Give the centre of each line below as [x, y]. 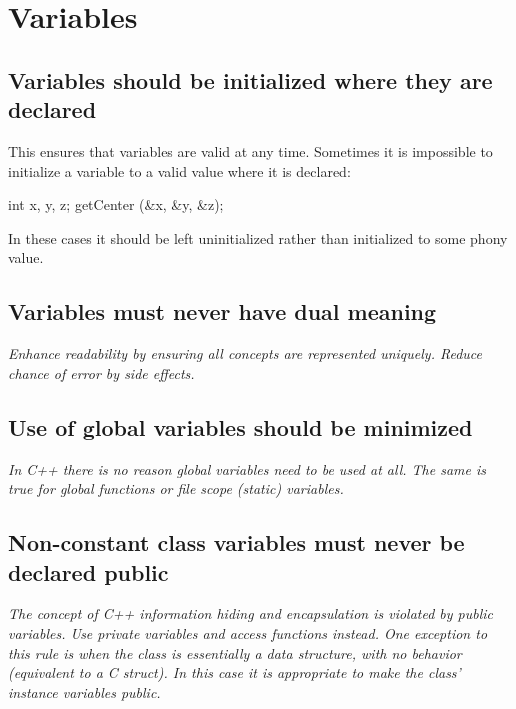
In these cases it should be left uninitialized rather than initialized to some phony [258, 237]
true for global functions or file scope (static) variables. [176, 488]
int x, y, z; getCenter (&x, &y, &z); [116, 204]
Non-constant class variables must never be [236, 542]
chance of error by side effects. [101, 372]
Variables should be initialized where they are [250, 79]
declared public [88, 571]
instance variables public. [84, 691]
